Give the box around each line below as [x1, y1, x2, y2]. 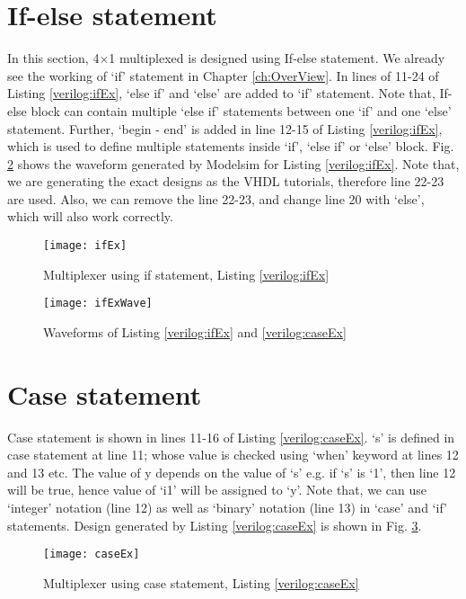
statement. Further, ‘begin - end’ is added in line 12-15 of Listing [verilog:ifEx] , [7, 119, 443, 138]
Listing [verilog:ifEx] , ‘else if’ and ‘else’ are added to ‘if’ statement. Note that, [7, 84, 435, 103]
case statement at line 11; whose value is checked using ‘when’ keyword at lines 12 [7, 445, 459, 464]
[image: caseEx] [43, 548, 140, 561]
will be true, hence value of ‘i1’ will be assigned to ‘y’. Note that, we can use [7, 480, 426, 499]
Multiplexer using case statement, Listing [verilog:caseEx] [43, 573, 359, 592]
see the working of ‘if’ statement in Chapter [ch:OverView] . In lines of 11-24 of [7, 66, 439, 85]
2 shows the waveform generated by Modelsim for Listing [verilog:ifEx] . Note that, [7, 154, 460, 173]
